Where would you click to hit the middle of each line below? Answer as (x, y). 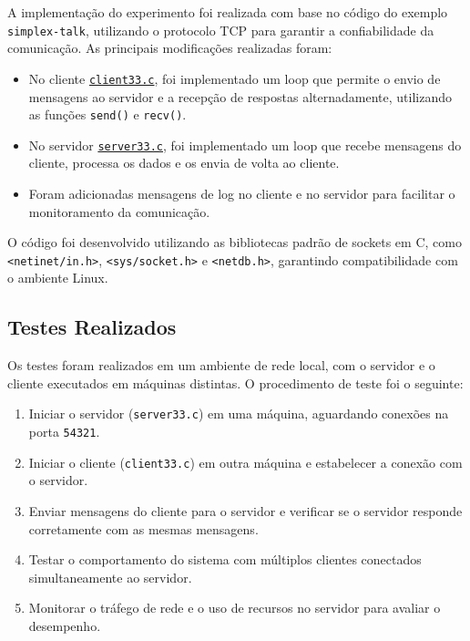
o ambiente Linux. (58, 278)
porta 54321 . (64, 432)
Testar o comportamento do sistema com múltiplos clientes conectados (225, 559)
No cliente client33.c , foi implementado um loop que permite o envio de (235, 78)
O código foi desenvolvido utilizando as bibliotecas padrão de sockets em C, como (235, 242)
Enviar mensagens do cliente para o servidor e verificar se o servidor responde (245, 510)
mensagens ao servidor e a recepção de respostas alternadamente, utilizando (240, 96)
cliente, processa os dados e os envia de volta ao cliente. (184, 163)
